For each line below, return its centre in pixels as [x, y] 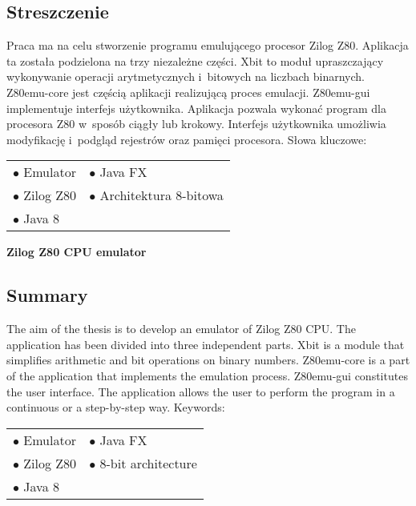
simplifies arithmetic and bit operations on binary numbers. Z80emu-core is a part [208, 360]
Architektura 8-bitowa [162, 195]
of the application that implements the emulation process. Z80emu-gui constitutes [207, 375]
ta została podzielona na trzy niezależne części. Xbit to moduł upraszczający [195, 60]
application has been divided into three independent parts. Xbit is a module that [206, 344]
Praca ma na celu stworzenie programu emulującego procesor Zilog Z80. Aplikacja [208, 45]
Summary [47, 295]
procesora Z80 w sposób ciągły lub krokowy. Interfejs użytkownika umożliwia [196, 124]
